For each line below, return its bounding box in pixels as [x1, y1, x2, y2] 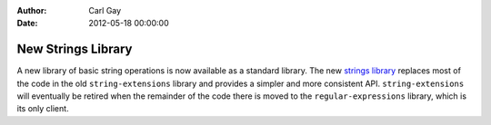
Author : [16, 5, 47, 15]
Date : [16, 18, 38, 29]
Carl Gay [88, 5, 122, 15]
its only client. [16, 103, 69, 114]
